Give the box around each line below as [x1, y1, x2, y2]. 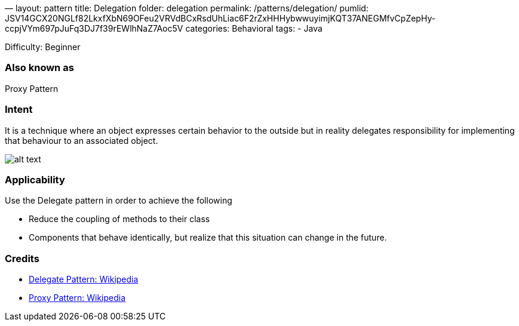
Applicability [5, 173, 65, 186]
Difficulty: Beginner [5, 42, 81, 52]
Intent [5, 103, 33, 116]
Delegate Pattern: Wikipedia [29, 274, 139, 284]
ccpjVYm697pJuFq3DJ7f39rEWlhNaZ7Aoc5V [5, 23, 183, 33]
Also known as [5, 61, 74, 74]
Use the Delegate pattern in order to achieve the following [5, 195, 232, 206]
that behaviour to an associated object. [5, 135, 158, 146]
